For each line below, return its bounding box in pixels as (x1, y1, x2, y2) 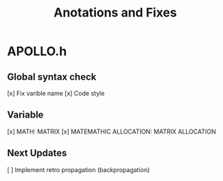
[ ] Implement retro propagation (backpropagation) (7, 165, 150, 173)
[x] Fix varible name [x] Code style (7, 89, 105, 97)
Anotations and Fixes (54, 5, 177, 21)
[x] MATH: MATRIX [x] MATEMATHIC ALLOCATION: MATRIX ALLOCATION (7, 127, 216, 136)
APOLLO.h (7, 43, 67, 59)
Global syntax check (7, 71, 97, 83)
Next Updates (7, 147, 67, 159)
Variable (7, 109, 44, 121)
